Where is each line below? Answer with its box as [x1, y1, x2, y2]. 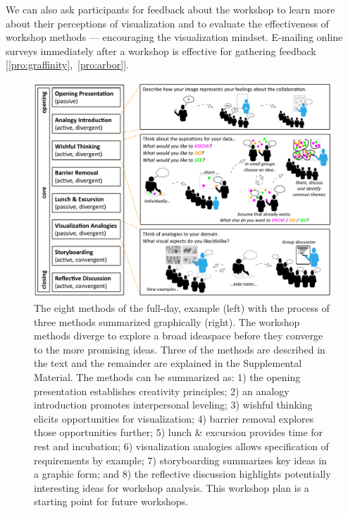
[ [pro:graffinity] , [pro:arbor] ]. [6, 57, 129, 72]
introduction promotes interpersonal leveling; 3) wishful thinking [34, 397, 313, 412]
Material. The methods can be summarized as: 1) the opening [34, 369, 301, 384]
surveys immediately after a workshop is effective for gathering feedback [6, 43, 316, 58]
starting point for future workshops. [34, 494, 188, 509]
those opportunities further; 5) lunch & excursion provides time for [34, 425, 323, 440]
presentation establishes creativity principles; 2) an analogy [34, 383, 290, 398]
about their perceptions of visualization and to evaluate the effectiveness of [6, 16, 329, 30]
